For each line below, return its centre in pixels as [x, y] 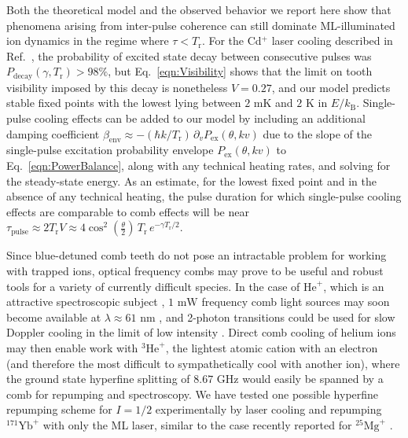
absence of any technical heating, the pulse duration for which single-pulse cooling [204, 196]
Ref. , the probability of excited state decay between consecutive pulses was [189, 55]
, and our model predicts [331, 87]
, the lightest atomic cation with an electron [272, 347]
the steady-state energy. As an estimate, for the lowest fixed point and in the [191, 180]
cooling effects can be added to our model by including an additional [200, 118]
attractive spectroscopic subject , [86, 302]
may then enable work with [72, 347]
